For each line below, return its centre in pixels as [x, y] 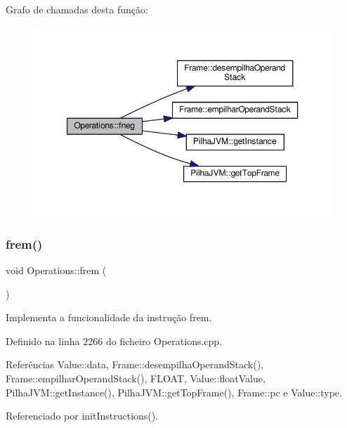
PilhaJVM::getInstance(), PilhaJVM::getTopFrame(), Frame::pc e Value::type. [174, 392]
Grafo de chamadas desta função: [77, 9]
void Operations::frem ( [56, 270]
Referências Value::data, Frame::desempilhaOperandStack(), [135, 364]
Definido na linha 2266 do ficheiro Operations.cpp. [114, 341]
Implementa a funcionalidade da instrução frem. [109, 317]
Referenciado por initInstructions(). [82, 416]
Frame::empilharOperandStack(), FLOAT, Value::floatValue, [136, 378]
